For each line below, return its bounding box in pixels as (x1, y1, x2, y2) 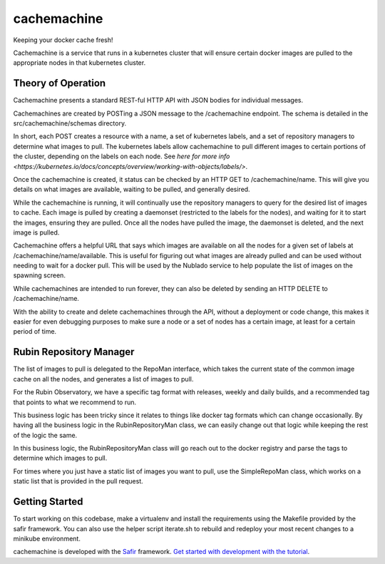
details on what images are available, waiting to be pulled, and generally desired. (13, 185, 250, 194)
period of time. (13, 327, 57, 336)
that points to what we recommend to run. (13, 398, 137, 406)
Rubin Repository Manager (13, 346, 135, 358)
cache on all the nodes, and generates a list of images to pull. (13, 374, 194, 383)
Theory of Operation (13, 77, 106, 89)
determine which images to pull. (13, 453, 108, 463)
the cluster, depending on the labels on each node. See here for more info (13, 152, 230, 160)
